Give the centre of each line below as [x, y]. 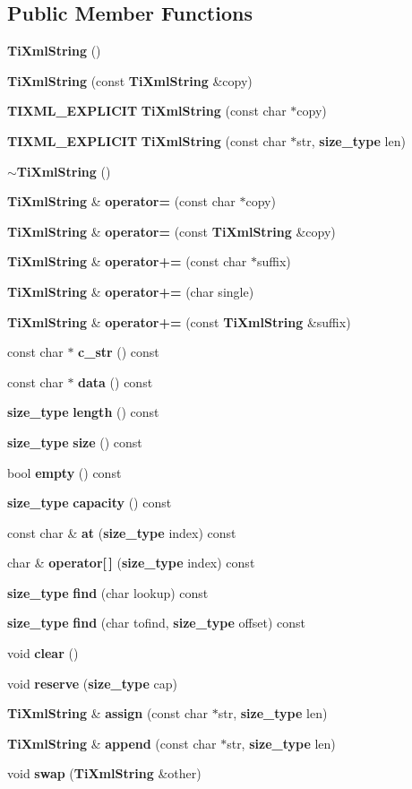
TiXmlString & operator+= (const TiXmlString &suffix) [179, 321]
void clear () [43, 653]
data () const [116, 381]
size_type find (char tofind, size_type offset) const [157, 623]
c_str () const [119, 352]
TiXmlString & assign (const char [108, 713]
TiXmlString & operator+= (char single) [131, 291]
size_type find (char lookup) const [108, 592]
